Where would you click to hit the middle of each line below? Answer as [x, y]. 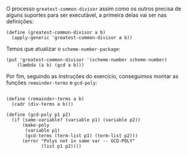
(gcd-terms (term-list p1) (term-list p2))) [81, 136]
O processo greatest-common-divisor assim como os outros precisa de [94, 9]
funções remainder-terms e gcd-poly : [52, 83]
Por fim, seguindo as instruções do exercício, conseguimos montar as [92, 76]
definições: [20, 21]
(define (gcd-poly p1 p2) [38, 115]
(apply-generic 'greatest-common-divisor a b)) [72, 38]
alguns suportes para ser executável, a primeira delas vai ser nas [86, 15]
